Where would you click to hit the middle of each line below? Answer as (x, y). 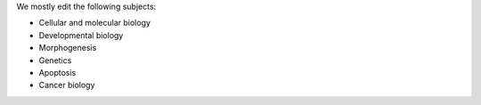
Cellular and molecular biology (95, 23)
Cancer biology (67, 85)
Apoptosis (57, 72)
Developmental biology (81, 35)
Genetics (55, 60)
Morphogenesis (68, 48)
